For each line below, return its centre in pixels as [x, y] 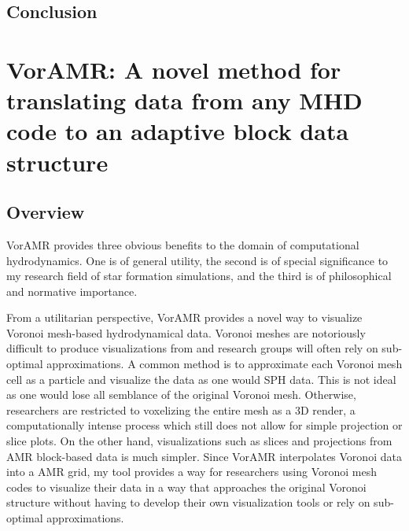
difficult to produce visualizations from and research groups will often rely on [192, 348]
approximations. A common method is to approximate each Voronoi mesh [225, 364]
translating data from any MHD [184, 100]
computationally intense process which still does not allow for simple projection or [204, 425]
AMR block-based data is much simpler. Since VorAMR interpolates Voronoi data [204, 456]
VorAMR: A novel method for [174, 69]
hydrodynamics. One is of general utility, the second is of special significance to [197, 260]
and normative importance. [72, 291]
